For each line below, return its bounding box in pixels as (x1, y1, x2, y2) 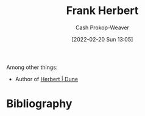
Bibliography (6, 97, 72, 111)
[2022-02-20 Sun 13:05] (71, 35, 133, 43)
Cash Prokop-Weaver (75, 24, 130, 31)
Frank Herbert (66, 4, 139, 18)
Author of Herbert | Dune (15, 75, 78, 82)
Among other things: (6, 63, 58, 71)
